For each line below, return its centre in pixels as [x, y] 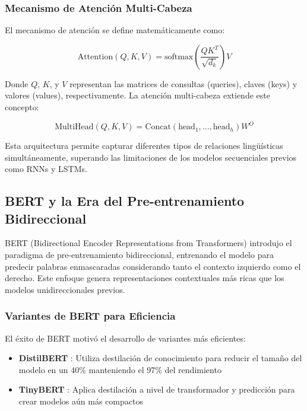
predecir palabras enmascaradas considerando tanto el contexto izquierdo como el [153, 266]
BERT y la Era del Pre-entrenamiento [125, 201]
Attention [95, 57]
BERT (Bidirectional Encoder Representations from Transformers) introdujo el [148, 243]
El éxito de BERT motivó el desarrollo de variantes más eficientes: [125, 338]
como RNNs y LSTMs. [46, 169]
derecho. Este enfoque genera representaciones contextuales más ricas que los [145, 278]
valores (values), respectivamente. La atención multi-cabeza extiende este [137, 95]
